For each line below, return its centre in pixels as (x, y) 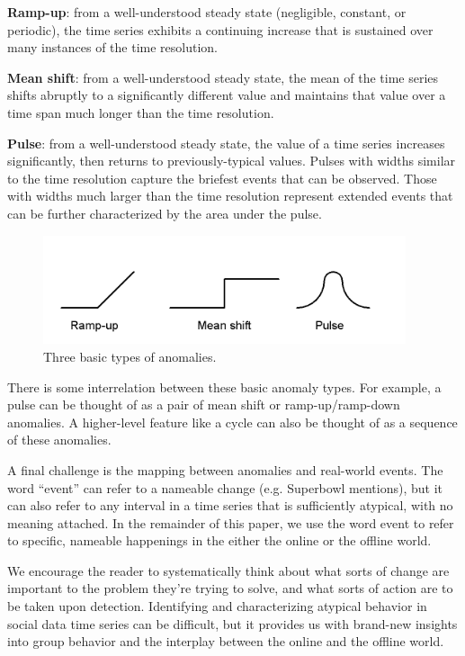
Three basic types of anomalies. (130, 356)
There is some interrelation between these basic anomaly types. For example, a (224, 386)
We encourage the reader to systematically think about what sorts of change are (228, 570)
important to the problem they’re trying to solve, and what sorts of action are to (230, 588)
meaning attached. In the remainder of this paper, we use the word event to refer (231, 522)
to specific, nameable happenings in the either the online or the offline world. (219, 540)
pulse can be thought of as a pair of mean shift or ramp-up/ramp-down (204, 404)
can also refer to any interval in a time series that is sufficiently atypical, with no (230, 505)
